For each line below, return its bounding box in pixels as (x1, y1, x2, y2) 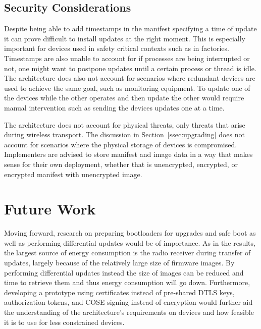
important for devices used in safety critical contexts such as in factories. (4, 43, 229, 53)
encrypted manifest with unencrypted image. (4, 169, 142, 179)
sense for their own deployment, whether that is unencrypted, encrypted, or (4, 158, 238, 169)
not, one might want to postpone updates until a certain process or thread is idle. (4, 63, 256, 73)
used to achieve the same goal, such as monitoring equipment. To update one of (4, 82, 250, 93)
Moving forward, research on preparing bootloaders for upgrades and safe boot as (4, 228, 256, 238)
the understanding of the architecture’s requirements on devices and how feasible (4, 306, 254, 317)
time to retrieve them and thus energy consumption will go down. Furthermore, (4, 277, 250, 288)
